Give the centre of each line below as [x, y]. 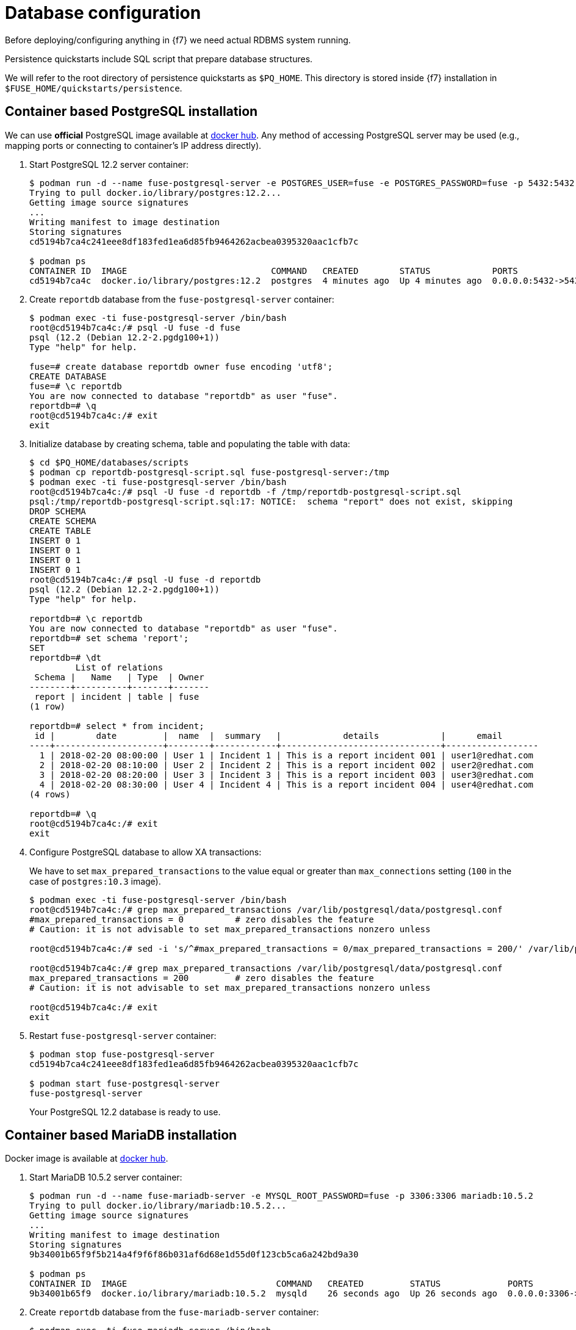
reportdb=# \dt [66, 657]
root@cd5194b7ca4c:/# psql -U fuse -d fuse [135, 327]
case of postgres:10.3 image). [95, 881]
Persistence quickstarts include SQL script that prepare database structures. [159, 59]
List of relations [119, 667]
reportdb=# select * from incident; [117, 726]
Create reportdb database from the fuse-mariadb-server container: [174, 1312]
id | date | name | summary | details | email [268, 735]
